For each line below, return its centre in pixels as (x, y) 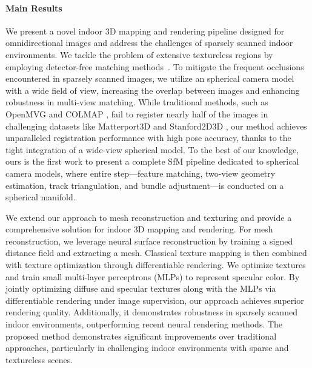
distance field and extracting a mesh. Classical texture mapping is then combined (156, 253)
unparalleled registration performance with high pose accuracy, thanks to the (148, 138)
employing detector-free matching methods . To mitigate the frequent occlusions (155, 66)
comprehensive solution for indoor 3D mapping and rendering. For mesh (139, 229)
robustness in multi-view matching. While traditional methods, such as (137, 102)
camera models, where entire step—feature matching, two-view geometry (141, 173)
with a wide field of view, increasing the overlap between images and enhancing (153, 90)
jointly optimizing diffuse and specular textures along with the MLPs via (141, 288)
